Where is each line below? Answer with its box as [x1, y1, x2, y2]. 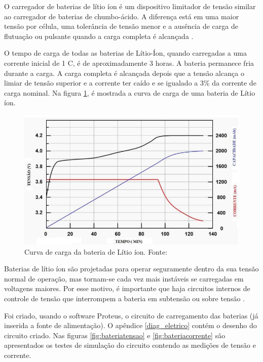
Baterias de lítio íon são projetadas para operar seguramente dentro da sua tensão [4, 263, 259, 274]
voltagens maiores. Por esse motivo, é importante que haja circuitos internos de [4, 283, 250, 294]
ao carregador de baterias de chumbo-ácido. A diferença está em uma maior [4, 11, 239, 21]
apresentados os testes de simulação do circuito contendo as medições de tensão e [4, 340, 256, 350]
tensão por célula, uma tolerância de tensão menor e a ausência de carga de [4, 21, 238, 31]
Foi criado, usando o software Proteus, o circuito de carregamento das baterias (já [4, 310, 258, 320]
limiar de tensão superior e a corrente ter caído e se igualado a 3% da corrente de [4, 77, 256, 88]
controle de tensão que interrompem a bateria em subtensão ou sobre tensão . [4, 293, 245, 303]
